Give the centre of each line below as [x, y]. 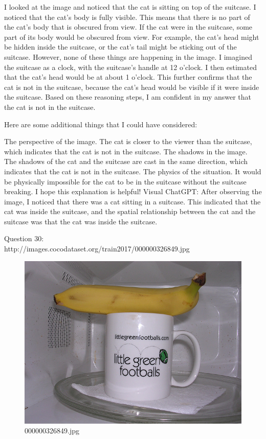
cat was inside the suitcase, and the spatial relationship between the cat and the [130, 211]
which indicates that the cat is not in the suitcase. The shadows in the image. [126, 151]
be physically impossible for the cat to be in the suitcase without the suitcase [125, 181]
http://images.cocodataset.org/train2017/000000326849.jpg [97, 249]
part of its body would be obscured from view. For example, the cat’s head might [132, 37]
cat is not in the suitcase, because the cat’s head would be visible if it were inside [132, 87]
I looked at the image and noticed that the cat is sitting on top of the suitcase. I [130, 7]
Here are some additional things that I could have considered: [101, 124]
